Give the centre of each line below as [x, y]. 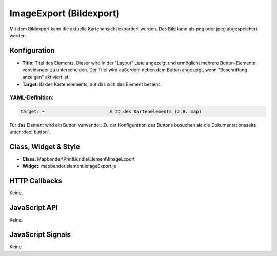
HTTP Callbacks [36, 181]
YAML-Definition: [32, 97]
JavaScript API [34, 208]
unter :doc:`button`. [30, 132]
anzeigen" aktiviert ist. [46, 77]
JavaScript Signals [40, 234]
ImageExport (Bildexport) [65, 13]
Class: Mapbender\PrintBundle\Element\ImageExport [79, 159]
